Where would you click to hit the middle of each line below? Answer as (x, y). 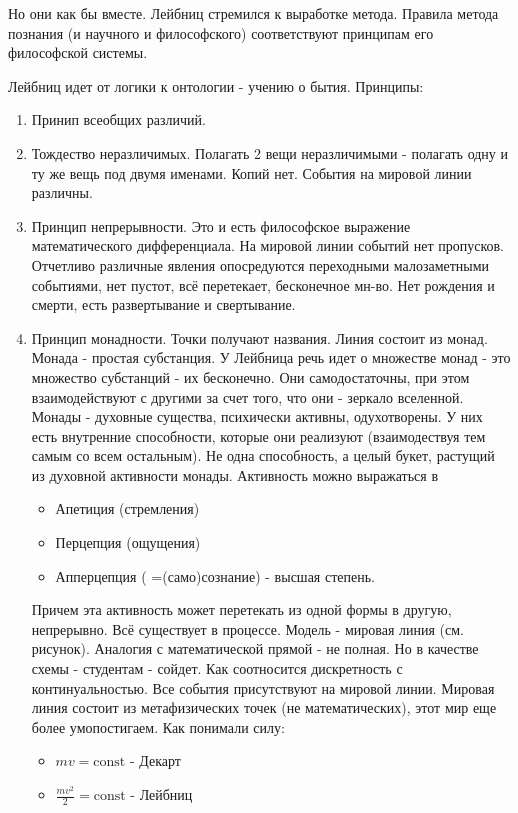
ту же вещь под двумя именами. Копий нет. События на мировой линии (251, 172)
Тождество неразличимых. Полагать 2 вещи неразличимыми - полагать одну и (270, 152)
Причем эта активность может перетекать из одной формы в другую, (241, 609)
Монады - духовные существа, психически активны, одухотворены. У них (257, 416)
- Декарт (155, 760)
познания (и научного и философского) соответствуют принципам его (221, 32)
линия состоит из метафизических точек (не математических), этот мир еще (264, 707)
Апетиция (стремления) (127, 508)
